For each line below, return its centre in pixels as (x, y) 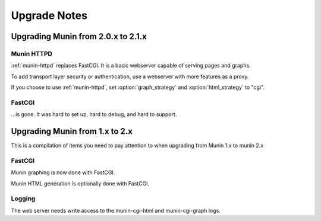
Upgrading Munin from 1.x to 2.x (72, 131)
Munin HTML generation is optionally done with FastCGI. (80, 183)
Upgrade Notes (49, 15)
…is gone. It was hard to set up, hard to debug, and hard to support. (94, 114)
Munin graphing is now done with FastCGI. (63, 172)
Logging (23, 198)
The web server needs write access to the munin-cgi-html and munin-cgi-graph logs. (116, 210)
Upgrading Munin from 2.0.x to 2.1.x (79, 36)
